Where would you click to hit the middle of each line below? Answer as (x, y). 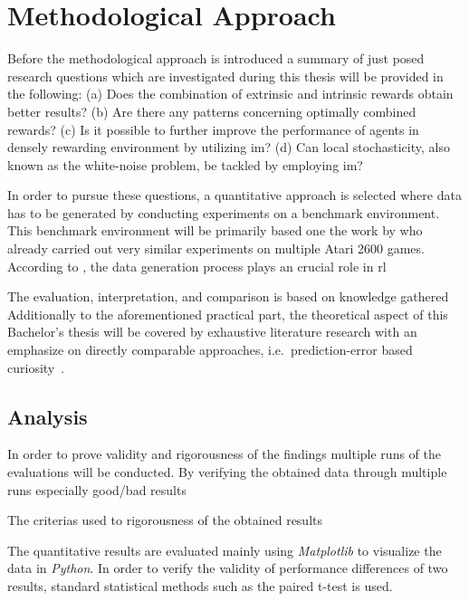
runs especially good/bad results (97, 489)
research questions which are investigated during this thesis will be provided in (225, 76)
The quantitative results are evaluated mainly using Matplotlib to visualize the (225, 550)
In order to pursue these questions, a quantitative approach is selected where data (234, 195)
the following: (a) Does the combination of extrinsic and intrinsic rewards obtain (230, 94)
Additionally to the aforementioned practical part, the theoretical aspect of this (228, 314)
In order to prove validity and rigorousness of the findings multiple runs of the (224, 454)
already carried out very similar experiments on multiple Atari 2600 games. (216, 248)
